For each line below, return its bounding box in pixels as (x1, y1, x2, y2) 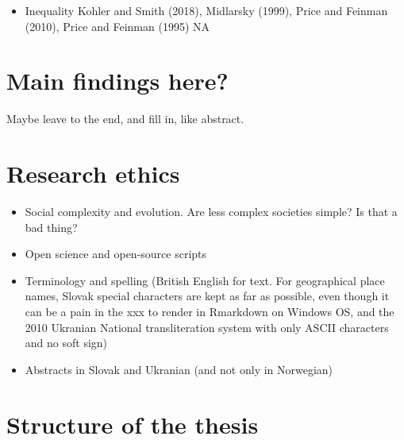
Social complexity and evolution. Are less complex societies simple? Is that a (25, 203, 398, 220)
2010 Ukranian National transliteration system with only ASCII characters (25, 318, 389, 335)
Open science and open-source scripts (25, 245, 207, 262)
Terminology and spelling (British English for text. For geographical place (25, 272, 385, 288)
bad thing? (25, 218, 78, 235)
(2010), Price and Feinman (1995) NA (25, 17, 210, 34)
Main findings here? (6, 64, 229, 97)
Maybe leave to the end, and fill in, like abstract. (6, 110, 244, 127)
